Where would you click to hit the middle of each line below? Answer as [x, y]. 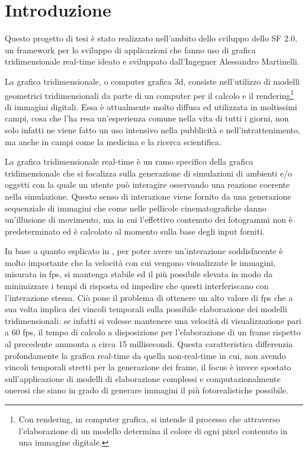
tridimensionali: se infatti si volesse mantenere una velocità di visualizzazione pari [153, 320]
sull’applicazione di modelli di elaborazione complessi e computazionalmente [143, 378]
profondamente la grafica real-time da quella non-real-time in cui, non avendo [145, 355]
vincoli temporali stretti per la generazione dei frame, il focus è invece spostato [148, 367]
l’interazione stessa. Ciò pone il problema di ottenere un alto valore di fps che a [149, 297]
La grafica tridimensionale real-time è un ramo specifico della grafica [129, 161]
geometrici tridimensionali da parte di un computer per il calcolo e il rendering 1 [150, 94]
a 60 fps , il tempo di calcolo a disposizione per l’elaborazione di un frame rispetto [153, 332]
